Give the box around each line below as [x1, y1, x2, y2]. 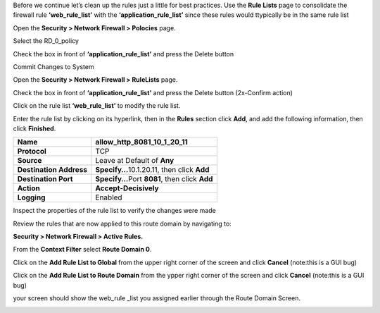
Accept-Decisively [95, 183, 159, 193]
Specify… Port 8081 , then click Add [95, 174, 213, 184]
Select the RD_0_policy [13, 37, 79, 45]
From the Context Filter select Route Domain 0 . [13, 245, 152, 254]
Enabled [95, 192, 122, 202]
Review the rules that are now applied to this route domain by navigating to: [13, 219, 232, 228]
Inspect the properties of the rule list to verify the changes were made [13, 207, 216, 215]
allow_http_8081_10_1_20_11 [95, 137, 188, 147]
